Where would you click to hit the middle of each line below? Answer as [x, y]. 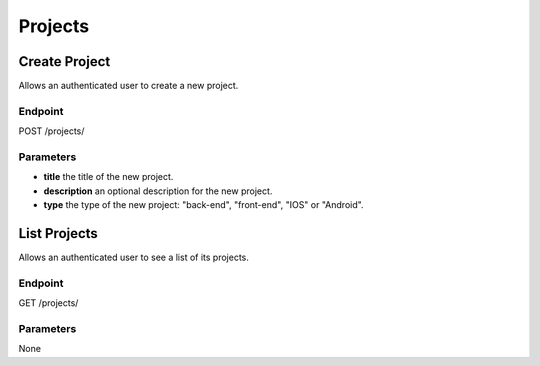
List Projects [58, 233]
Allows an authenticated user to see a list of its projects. [133, 257]
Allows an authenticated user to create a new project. [128, 86]
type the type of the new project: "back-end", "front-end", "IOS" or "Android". [203, 205]
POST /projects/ [51, 131]
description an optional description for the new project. [158, 191]
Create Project [64, 61]
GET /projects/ [48, 303]
